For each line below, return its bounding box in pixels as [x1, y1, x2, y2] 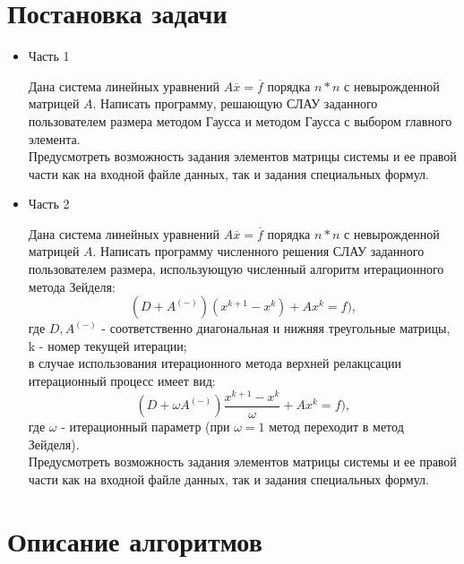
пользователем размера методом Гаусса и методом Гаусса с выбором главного [28, 111, 452, 130]
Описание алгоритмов [7, 522, 262, 559]
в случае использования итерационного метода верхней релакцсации [28, 354, 402, 372]
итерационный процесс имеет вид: [28, 372, 216, 390]
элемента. [28, 129, 81, 148]
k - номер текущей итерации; [28, 336, 187, 355]
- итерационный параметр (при [61, 417, 230, 436]
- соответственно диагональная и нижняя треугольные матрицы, [101, 319, 451, 338]
